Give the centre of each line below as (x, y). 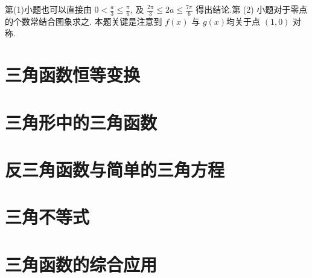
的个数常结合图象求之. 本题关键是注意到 (84, 21)
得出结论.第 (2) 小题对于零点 (252, 9)
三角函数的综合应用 (81, 264)
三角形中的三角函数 (81, 122)
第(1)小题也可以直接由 (48, 9)
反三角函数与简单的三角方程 (115, 169)
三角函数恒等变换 (73, 75)
